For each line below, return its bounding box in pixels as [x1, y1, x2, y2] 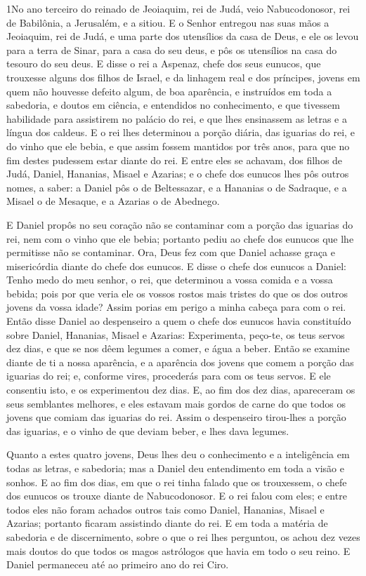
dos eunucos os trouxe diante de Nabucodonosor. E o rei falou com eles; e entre [6, 488, 347, 503]
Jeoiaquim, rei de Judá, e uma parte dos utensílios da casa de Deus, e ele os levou [6, 29, 359, 43]
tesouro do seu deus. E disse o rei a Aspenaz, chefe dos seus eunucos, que [6, 56, 321, 71]
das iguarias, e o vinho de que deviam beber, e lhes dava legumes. [6, 423, 289, 438]
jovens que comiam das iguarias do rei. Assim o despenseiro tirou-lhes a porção [6, 410, 346, 424]
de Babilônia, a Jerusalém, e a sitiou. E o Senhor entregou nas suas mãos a [6, 15, 329, 29]
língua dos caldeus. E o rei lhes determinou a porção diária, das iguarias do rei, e [6, 125, 355, 140]
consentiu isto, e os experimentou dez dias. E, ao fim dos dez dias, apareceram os [6, 382, 355, 397]
